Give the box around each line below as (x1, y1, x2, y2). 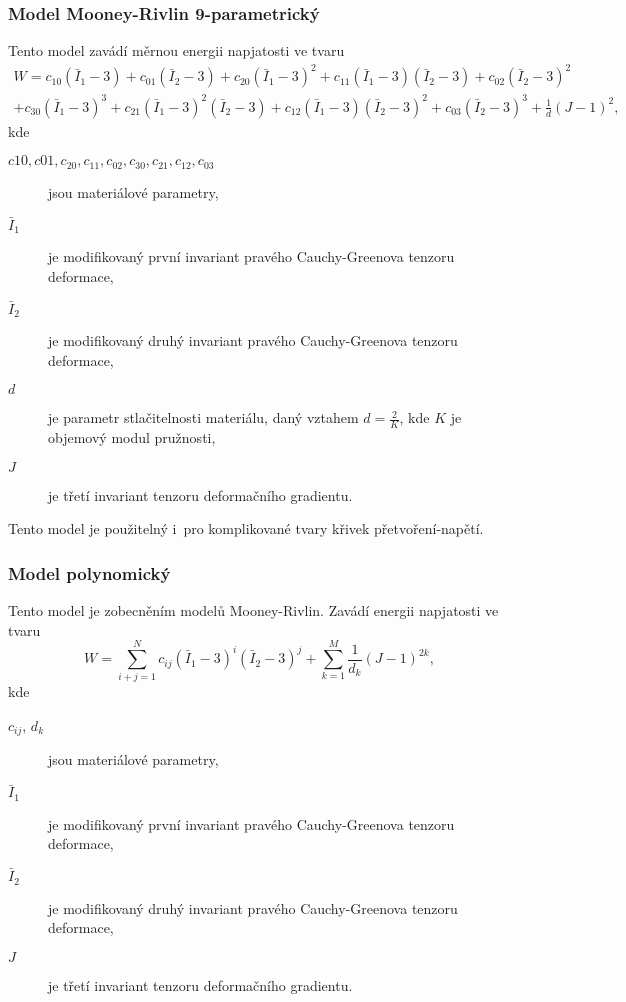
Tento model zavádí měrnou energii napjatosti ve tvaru (8, 40, 345, 61)
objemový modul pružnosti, (48, 427, 216, 448)
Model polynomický (8, 560, 171, 585)
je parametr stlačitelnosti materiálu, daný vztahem (48, 407, 359, 428)
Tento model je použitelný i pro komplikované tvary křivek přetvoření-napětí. (8, 518, 484, 539)
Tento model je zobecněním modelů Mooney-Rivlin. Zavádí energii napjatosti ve (8, 600, 499, 621)
